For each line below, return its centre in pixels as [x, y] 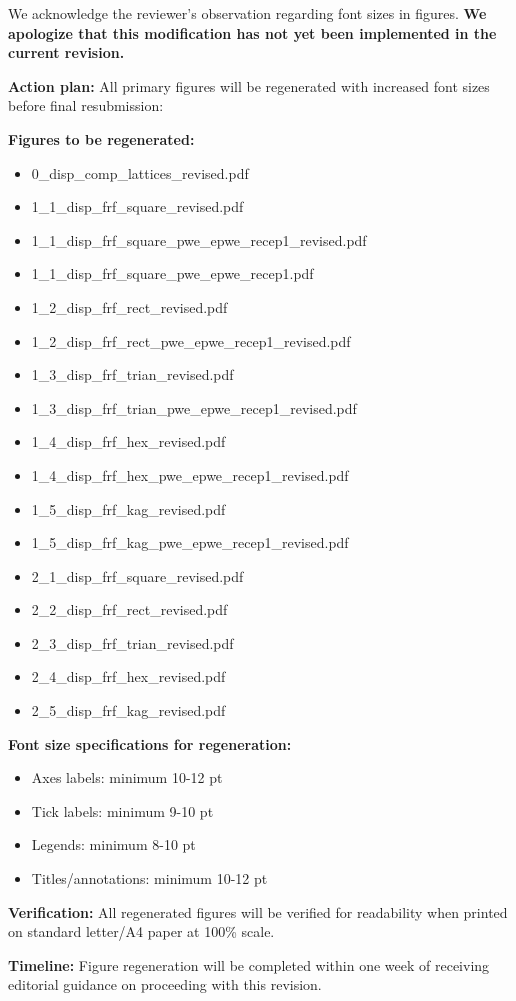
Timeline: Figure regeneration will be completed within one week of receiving [249, 964]
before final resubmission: [86, 105]
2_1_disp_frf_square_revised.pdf [137, 575]
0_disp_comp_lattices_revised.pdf [140, 172]
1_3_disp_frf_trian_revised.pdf [132, 374]
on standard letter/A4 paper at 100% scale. [141, 931]
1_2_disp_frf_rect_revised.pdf [129, 306]
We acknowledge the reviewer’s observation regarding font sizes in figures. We [247, 13]
